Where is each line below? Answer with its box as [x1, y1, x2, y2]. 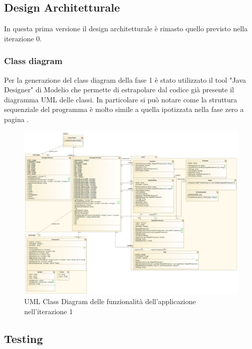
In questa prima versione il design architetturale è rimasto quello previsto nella [4, 23, 248, 34]
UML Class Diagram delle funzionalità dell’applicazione [24, 296, 196, 307]
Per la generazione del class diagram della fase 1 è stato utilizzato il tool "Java [4, 74, 246, 85]
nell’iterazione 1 [24, 306, 73, 316]
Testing [4, 330, 43, 346]
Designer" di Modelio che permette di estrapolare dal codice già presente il [4, 84, 234, 95]
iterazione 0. [4, 33, 42, 43]
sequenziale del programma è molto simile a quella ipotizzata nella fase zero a [4, 104, 244, 114]
